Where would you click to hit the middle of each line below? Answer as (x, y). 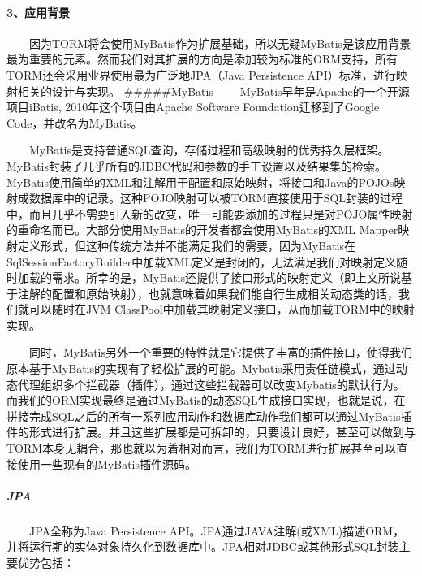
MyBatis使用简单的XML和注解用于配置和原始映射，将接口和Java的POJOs (200, 182)
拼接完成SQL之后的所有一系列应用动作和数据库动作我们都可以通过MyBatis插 (209, 416)
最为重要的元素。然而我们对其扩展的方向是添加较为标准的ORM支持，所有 (202, 59)
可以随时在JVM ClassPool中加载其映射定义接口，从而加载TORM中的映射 (222, 309)
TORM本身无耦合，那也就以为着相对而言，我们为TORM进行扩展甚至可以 (202, 448)
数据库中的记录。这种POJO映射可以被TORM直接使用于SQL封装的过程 (216, 198)
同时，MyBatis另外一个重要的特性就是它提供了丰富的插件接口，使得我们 (220, 352)
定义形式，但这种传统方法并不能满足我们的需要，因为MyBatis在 (186, 245)
